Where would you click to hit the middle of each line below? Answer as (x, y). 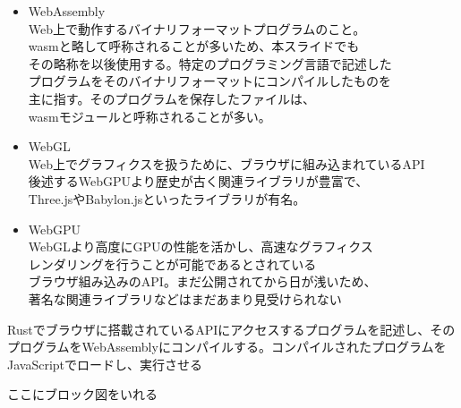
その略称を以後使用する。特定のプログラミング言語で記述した (210, 63)
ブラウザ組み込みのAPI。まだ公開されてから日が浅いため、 (202, 281)
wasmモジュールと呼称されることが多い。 (149, 116)
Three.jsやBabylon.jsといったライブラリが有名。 (167, 198)
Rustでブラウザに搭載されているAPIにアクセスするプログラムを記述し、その (231, 329)
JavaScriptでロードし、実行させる (105, 364)
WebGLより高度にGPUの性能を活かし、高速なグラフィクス (201, 246)
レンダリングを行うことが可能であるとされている (172, 263)
